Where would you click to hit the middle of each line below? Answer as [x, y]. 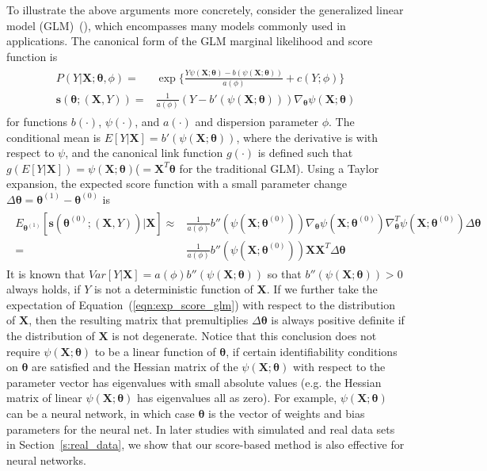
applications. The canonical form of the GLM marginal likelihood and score [190, 41]
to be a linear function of [155, 351]
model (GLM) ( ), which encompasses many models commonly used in [176, 25]
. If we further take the [322, 289]
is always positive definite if [338, 320]
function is [32, 56]
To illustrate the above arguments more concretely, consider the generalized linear [205, 10]
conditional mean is [54, 137]
